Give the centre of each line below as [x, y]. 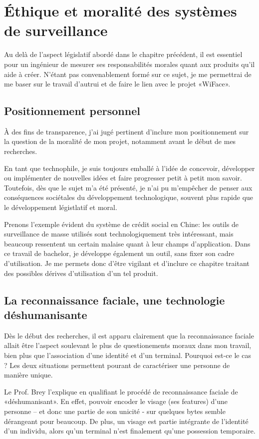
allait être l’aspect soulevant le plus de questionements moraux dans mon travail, [128, 345]
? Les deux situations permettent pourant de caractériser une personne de [117, 365]
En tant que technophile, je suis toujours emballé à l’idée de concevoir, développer [129, 168]
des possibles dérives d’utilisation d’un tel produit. [81, 273]
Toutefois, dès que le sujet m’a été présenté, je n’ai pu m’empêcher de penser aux [128, 187]
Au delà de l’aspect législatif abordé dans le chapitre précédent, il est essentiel [123, 54]
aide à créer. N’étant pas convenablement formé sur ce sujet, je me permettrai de [128, 74]
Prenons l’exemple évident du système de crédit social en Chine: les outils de [122, 224]
